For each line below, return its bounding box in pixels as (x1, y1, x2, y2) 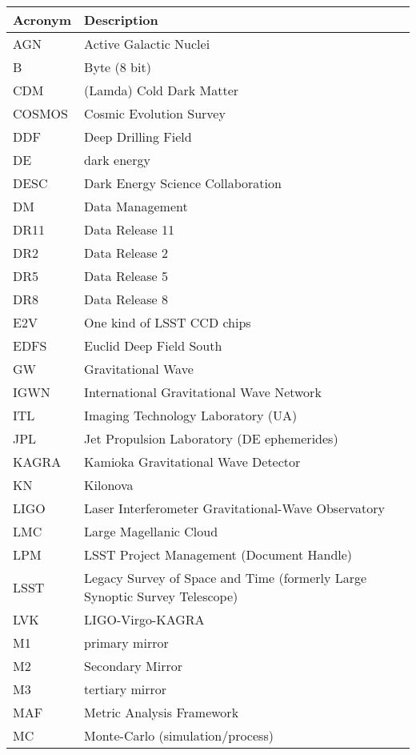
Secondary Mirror (84, 657, 182, 675)
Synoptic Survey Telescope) (84, 587, 238, 605)
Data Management (84, 197, 188, 215)
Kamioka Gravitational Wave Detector (84, 452, 301, 471)
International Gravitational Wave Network (84, 383, 322, 401)
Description (84, 10, 158, 29)
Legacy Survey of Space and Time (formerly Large (84, 568, 367, 587)
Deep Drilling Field (84, 127, 192, 146)
